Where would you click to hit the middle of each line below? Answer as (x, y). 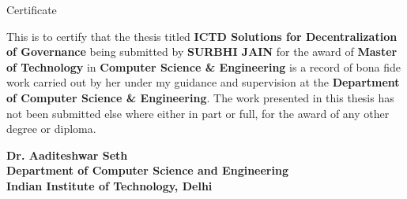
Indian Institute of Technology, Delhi (109, 185)
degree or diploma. (51, 129)
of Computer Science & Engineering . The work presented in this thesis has (200, 97)
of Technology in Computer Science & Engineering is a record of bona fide (204, 66)
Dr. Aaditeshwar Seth (67, 155)
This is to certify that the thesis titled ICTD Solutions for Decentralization (202, 36)
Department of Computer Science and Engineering (147, 170)
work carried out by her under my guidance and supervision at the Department (203, 82)
